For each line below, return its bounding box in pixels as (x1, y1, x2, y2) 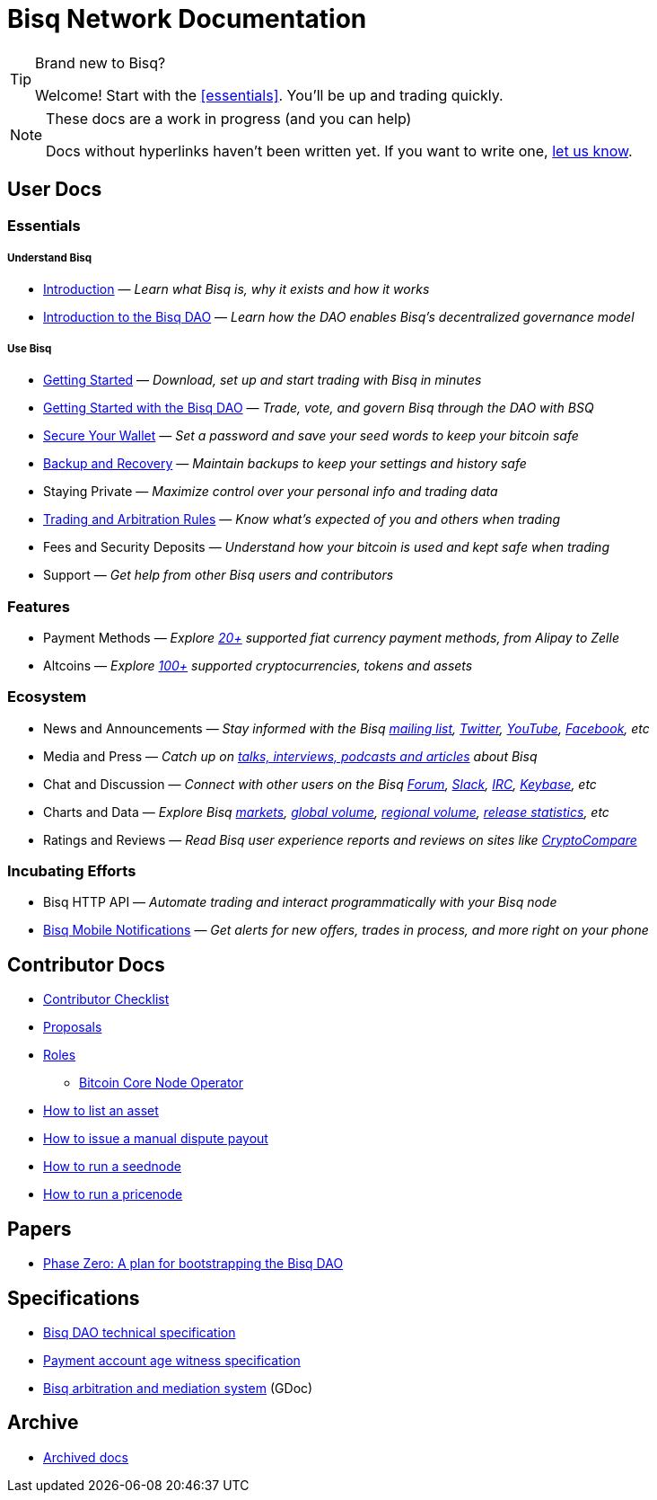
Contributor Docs (7, 953, 165, 976)
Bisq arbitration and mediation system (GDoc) (43, 1380, 313, 1396)
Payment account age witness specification (43, 1352, 301, 1368)
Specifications (7, 1286, 140, 1309)
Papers (7, 1217, 72, 1240)
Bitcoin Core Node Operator (79, 1075, 244, 1091)
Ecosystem (7, 688, 87, 706)
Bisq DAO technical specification (43, 1324, 236, 1340)
